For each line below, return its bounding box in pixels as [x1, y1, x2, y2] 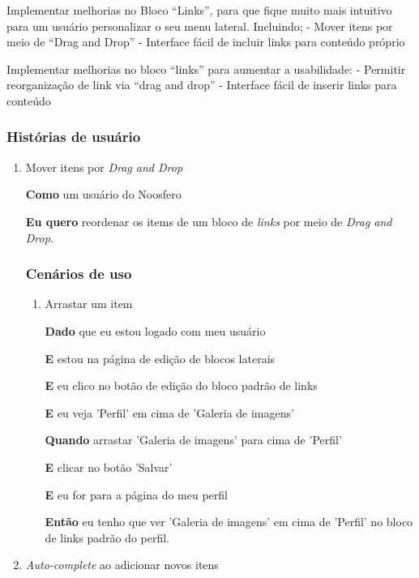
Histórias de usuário [6, 126, 141, 147]
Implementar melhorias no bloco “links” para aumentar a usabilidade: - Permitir [6, 60, 406, 77]
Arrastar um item [45, 295, 133, 312]
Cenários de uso [25, 263, 132, 284]
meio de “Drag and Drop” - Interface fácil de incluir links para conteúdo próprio [6, 33, 405, 50]
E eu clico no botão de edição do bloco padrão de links [45, 377, 318, 394]
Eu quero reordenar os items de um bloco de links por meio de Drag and [25, 212, 392, 229]
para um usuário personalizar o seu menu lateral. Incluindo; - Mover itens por [6, 17, 393, 34]
